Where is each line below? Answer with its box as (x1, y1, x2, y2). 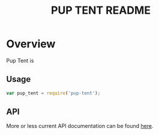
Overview (6, 37, 56, 51)
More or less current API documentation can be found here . (6, 122, 154, 130)
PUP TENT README (50, 4, 151, 17)
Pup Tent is (6, 57, 34, 64)
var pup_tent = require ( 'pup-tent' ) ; (6, 90, 101, 96)
